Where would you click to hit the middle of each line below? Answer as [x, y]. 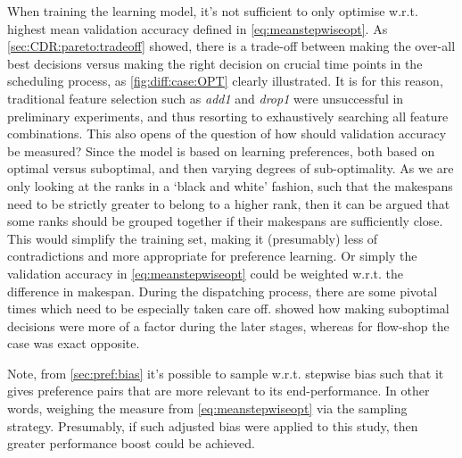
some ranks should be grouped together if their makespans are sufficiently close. [225, 221]
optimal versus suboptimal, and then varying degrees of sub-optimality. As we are [231, 168]
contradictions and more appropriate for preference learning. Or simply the [212, 256]
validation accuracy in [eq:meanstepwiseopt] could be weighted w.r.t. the [205, 273]
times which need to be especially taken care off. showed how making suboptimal [228, 308]
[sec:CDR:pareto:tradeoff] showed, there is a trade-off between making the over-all [231, 46]
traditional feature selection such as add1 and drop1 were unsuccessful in [206, 98]
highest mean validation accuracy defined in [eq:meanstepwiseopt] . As [198, 28]
